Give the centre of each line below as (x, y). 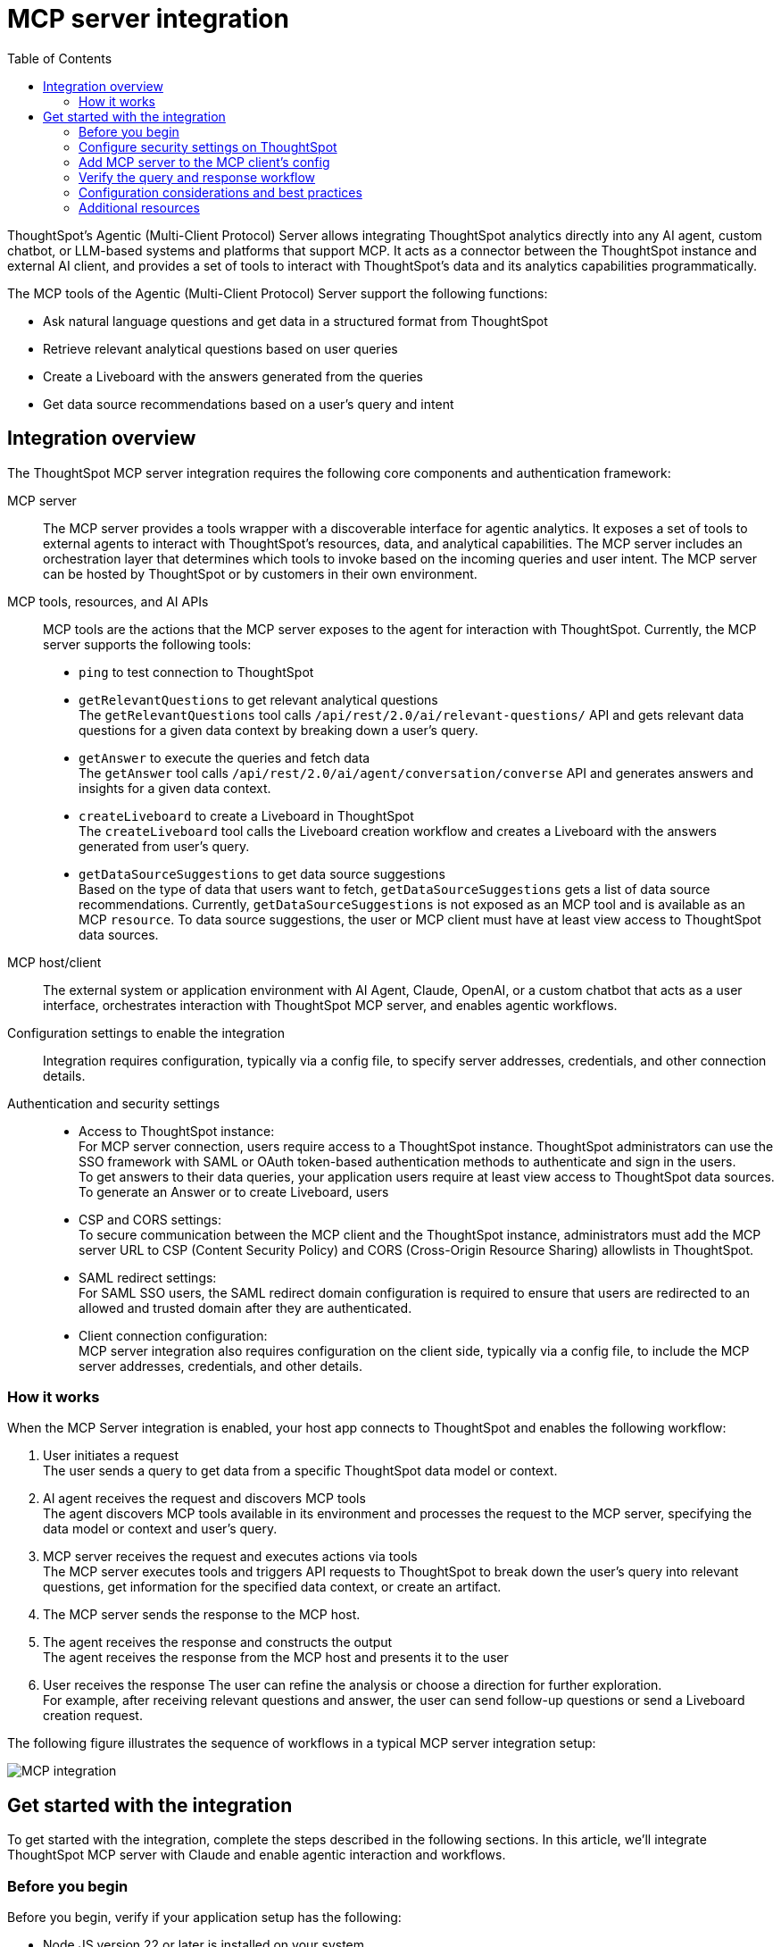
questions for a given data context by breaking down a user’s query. (278, 730)
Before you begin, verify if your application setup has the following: (204, 1917)
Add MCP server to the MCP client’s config (204, 162)
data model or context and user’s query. (160, 1529)
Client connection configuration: (173, 1335)
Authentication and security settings (114, 1103)
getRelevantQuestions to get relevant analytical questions (258, 699)
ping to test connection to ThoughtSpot (196, 672)
